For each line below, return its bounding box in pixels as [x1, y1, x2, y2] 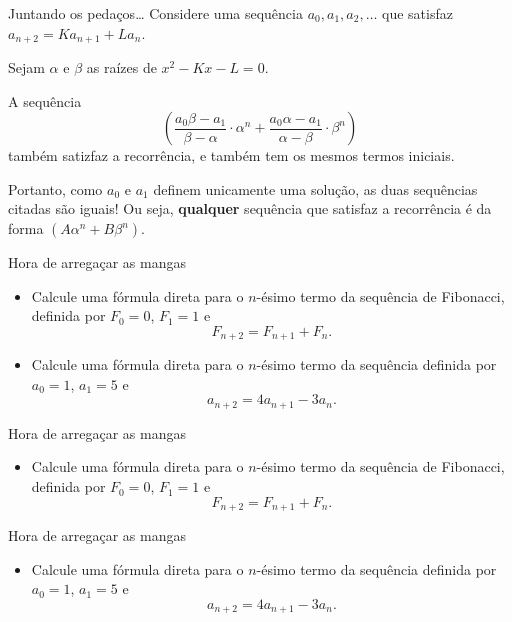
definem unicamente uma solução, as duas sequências [153, 178, 478, 199]
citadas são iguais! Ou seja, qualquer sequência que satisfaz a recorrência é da [8, 198, 492, 219]
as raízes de [86, 57, 157, 78]
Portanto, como [8, 178, 103, 199]
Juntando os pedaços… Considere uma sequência [8, 3, 303, 23]
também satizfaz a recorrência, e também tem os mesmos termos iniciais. [8, 145, 455, 166]
